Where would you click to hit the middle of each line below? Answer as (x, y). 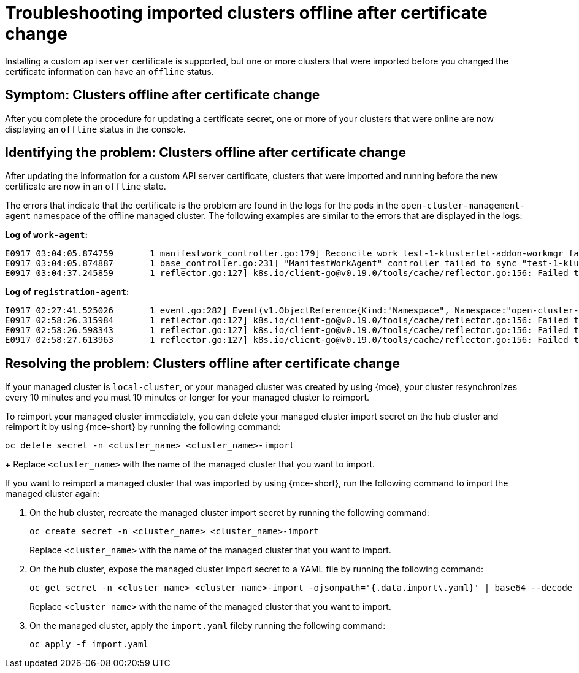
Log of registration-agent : (67, 292)
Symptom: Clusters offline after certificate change (163, 95)
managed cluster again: (52, 494)
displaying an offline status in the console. (95, 129)
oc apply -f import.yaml (89, 644)
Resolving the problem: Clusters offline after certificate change (203, 363)
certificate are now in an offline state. (86, 187)
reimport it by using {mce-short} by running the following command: (143, 427)
